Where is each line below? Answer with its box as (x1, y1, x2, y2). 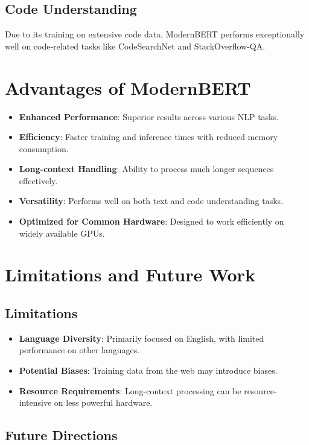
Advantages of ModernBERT (5, 75, 251, 100)
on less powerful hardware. (54, 396, 153, 409)
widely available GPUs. (19, 226, 105, 239)
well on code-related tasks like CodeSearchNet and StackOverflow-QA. (5, 39, 266, 52)
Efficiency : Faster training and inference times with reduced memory (19, 130, 278, 143)
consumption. (19, 142, 69, 155)
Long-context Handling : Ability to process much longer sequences (19, 162, 274, 175)
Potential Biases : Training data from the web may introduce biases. (19, 364, 278, 377)
